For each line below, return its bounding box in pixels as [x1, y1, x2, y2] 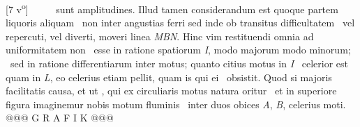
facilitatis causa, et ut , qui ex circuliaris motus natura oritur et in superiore [6, 83, 337, 98]
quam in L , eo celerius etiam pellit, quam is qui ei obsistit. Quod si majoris [6, 69, 332, 84]
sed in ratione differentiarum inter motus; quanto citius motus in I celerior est [10, 56, 348, 71]
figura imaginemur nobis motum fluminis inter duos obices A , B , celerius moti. [6, 96, 346, 111]
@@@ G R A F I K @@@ [6, 110, 114, 125]
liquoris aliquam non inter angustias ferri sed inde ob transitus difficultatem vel [6, 15, 355, 30]
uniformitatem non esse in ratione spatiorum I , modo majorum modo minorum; [6, 42, 351, 57]
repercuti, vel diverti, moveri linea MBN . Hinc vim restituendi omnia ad [6, 28, 314, 43]
